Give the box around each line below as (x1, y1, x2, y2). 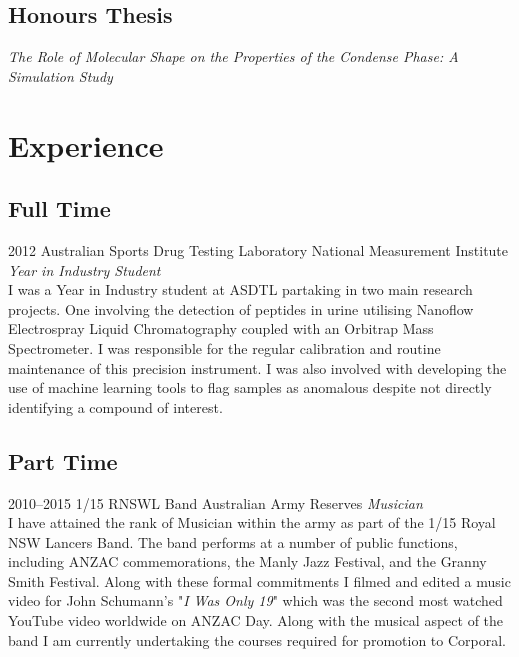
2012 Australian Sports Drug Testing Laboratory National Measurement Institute (8, 239, 509, 260)
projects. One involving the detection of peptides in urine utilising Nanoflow (8, 298, 474, 319)
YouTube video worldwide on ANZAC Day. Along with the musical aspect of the (8, 610, 504, 631)
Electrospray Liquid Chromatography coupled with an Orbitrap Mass (8, 318, 434, 339)
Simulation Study (8, 65, 113, 86)
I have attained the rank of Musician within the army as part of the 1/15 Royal (8, 512, 496, 533)
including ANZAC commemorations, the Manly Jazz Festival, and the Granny (8, 551, 487, 572)
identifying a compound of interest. (8, 396, 223, 417)
